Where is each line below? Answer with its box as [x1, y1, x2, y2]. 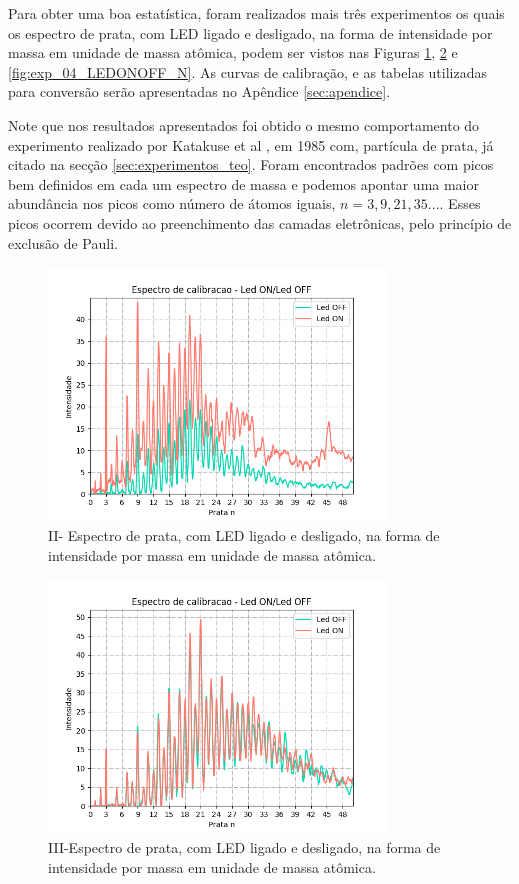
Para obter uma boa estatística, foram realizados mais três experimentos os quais [8, 3, 505, 23]
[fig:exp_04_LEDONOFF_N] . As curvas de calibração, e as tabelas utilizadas [8, 61, 488, 82]
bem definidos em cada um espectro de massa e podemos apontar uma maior [8, 173, 480, 194]
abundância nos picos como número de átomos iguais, [8, 193, 336, 214]
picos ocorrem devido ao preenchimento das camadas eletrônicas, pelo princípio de [8, 212, 512, 233]
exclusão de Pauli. [8, 232, 118, 253]
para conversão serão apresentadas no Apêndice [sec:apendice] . [8, 81, 391, 102]
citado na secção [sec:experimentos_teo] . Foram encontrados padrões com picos [8, 154, 494, 175]
